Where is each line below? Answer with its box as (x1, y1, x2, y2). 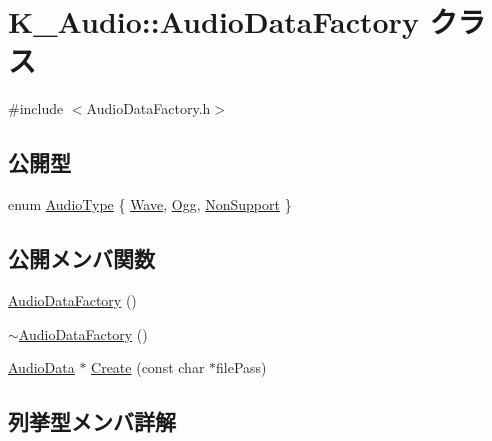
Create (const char (91, 357, 205, 378)
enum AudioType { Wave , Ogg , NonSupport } (8, 194, 292, 215)
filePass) (216, 357, 267, 378)
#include (8, 98, 64, 119)
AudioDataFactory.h (86, 98, 211, 119)
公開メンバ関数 (8, 243, 155, 274)
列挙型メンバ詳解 (8, 406, 176, 437)
